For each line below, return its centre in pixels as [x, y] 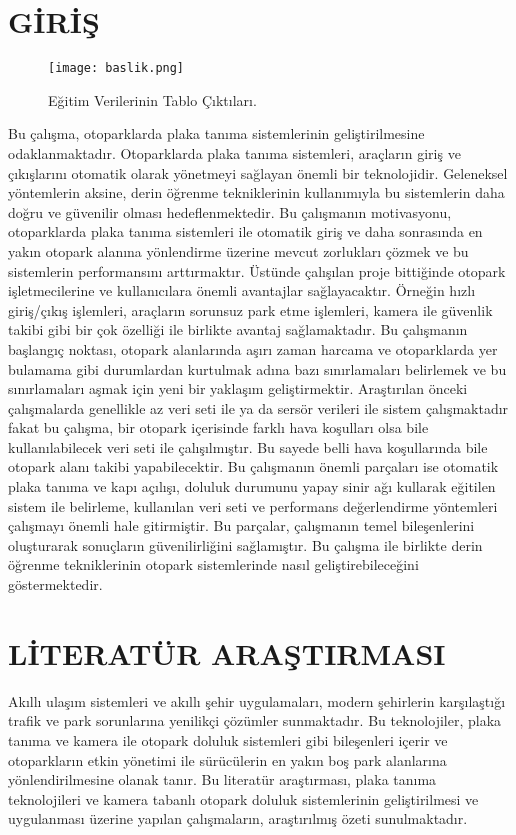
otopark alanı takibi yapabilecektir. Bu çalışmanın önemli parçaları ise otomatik [253, 466]
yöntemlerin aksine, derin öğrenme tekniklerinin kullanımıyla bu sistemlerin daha [256, 192]
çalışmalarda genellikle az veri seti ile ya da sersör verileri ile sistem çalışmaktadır [258, 407]
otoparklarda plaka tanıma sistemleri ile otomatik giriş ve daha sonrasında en [245, 231]
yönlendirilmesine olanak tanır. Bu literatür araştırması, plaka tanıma [222, 779]
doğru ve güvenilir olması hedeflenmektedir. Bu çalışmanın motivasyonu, [230, 211]
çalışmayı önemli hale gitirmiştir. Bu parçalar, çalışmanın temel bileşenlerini [241, 525]
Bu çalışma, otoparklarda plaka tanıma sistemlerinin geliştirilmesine [216, 133]
